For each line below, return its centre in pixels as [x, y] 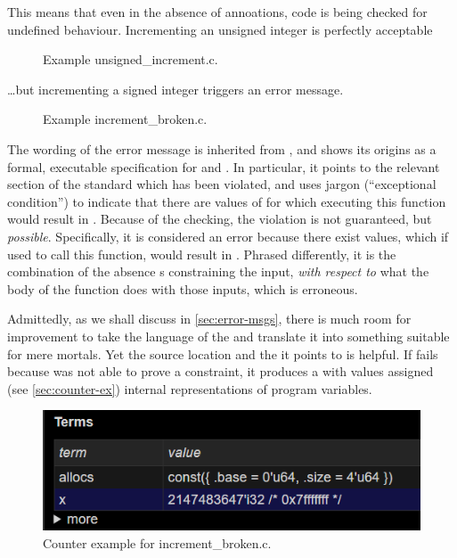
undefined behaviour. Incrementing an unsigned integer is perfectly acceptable [220, 29]
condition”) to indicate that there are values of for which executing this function [227, 201]
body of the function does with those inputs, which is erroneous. [183, 288]
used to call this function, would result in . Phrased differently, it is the [202, 254]
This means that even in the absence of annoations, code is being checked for [217, 12]
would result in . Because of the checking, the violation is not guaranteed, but [220, 219]
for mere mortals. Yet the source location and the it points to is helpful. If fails [223, 353]
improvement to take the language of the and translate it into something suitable [228, 336]
